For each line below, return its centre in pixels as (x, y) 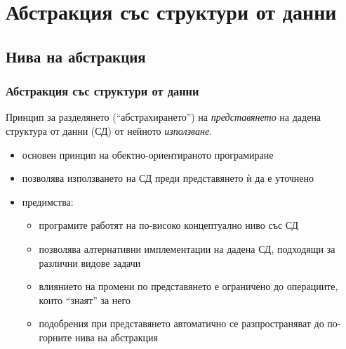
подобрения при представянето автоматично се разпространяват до (181, 323)
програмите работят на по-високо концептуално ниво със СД (168, 225)
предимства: (48, 201)
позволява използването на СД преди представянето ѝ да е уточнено (168, 178)
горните (55, 337)
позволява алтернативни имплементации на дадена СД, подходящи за (187, 248)
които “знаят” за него (85, 299)
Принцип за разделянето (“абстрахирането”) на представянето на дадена (164, 117)
